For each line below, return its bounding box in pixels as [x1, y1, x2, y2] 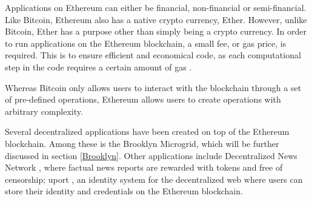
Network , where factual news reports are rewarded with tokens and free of [5, 161, 283, 174]
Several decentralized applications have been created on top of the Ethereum [5, 125, 290, 138]
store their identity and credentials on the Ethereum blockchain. [5, 185, 243, 197]
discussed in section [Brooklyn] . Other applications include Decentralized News [5, 149, 297, 162]
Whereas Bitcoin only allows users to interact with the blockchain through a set [5, 81, 302, 94]
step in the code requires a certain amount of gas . [5, 60, 192, 73]
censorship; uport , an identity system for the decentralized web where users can [5, 172, 303, 185]
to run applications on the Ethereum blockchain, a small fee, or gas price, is [5, 36, 287, 49]
